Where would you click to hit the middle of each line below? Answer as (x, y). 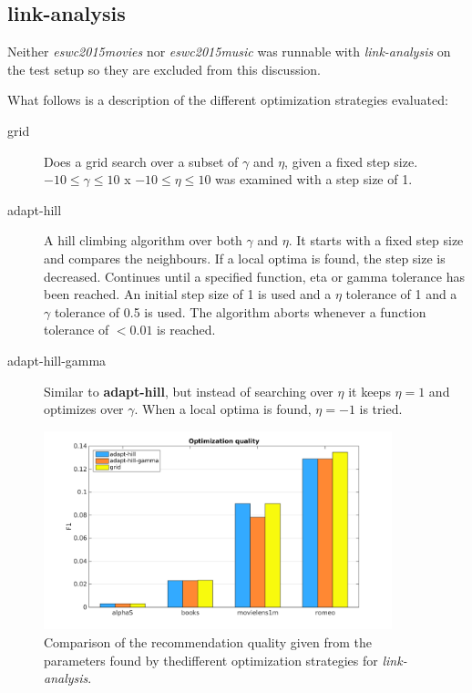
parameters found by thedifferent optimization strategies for (211, 660)
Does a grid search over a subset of (141, 161)
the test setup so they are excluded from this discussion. (164, 69)
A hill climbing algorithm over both (143, 240)
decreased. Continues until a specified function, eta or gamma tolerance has (255, 276)
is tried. (381, 409)
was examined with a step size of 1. (314, 179)
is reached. (186, 330)
